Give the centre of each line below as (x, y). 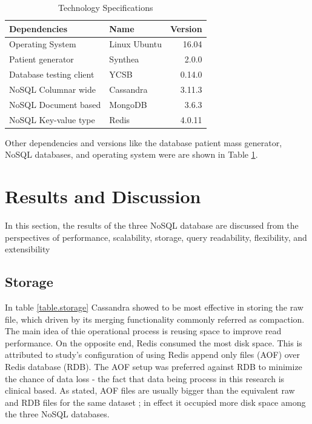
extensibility (28, 249)
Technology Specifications (106, 7)
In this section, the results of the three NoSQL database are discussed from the (152, 225)
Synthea (124, 59)
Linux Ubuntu (135, 44)
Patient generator (41, 59)
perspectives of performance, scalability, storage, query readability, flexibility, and (156, 237)
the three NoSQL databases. (57, 414)
